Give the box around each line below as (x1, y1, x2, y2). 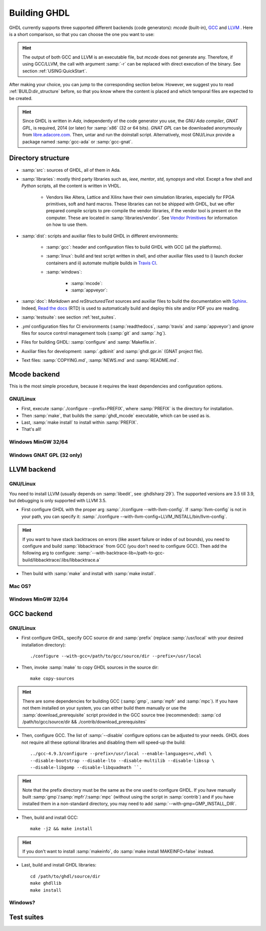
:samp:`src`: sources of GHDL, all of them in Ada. (21, 167, 121, 173)
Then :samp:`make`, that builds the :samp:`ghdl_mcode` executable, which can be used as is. (21, 413, 211, 418)
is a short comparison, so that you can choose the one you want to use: (9, 31, 155, 37)
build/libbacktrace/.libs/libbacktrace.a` (22, 557, 100, 563)
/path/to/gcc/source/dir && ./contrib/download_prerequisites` (22, 719, 147, 725)
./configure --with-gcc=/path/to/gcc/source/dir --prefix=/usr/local (30, 653, 202, 659)
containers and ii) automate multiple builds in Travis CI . (46, 260, 158, 266)
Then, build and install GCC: (21, 814, 78, 820)
